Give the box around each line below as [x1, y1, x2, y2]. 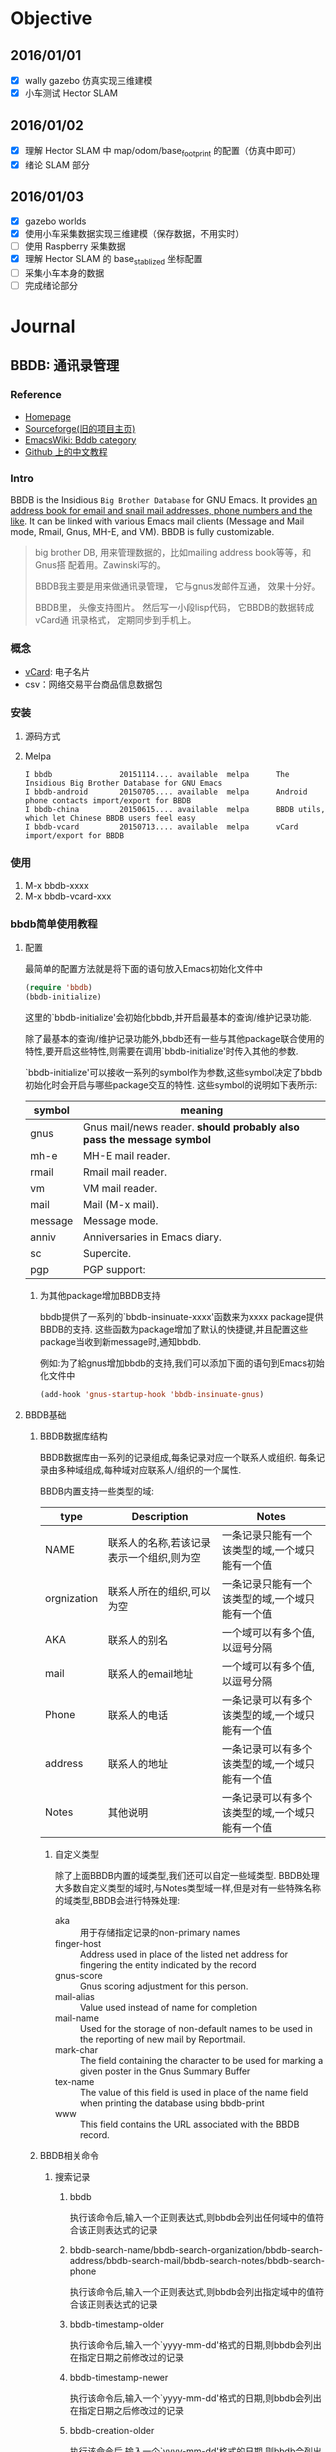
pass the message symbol [83, 1132, 212, 1146]
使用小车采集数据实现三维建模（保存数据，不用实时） [24, 227, 245, 239]
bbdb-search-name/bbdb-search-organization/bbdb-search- [69, 2243, 323, 2256]
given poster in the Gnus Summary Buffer [79, 2065, 251, 2077]
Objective [10, 7, 93, 30]
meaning [180, 1103, 224, 1117]
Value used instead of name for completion [79, 2001, 258, 2013]
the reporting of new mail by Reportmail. [79, 2033, 246, 2045]
